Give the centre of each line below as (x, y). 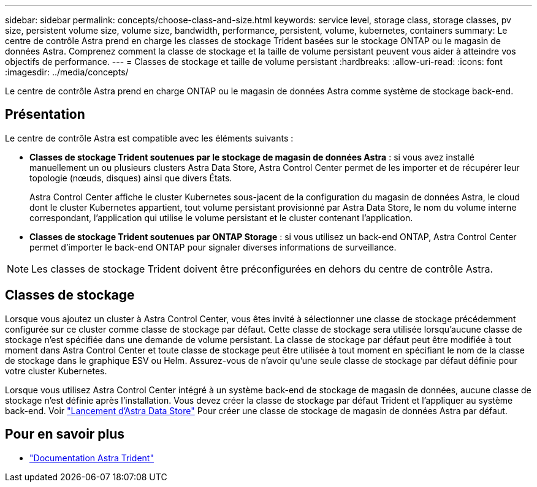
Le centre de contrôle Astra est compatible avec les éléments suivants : (149, 138)
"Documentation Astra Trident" (92, 458)
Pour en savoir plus (65, 434)
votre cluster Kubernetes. (56, 371)
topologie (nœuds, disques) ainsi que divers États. (131, 178)
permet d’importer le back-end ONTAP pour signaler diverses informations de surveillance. (213, 247)
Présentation (45, 115)
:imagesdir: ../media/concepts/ (67, 72)
